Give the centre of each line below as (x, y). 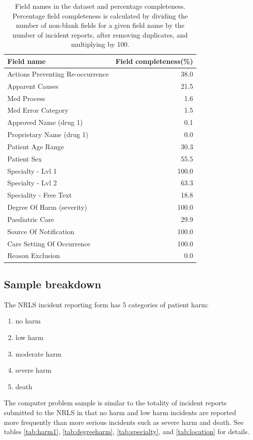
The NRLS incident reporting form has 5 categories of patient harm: (106, 304)
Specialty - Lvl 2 (32, 183)
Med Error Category (38, 110)
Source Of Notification (41, 231)
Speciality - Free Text (40, 195)
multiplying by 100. (100, 44)
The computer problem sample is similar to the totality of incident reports (115, 403)
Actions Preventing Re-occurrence (58, 73)
